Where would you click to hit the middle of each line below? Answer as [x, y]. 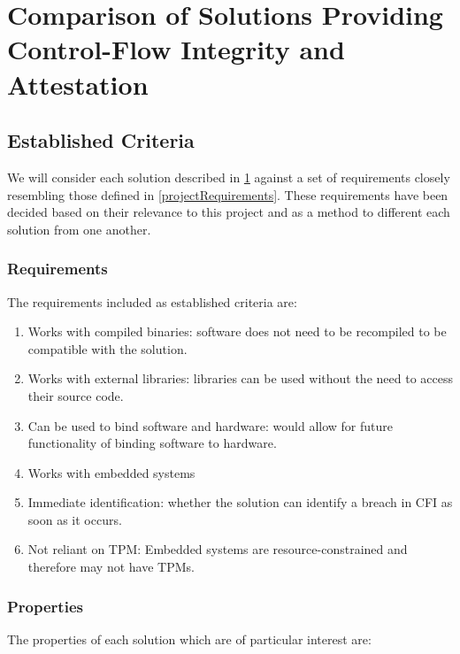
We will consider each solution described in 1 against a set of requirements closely [229, 177]
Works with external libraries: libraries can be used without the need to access [240, 378]
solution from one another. [79, 229]
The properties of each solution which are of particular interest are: [189, 639]
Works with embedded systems [111, 472]
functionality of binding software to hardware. [152, 443]
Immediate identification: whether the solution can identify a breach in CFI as [240, 502]
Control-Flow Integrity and [176, 49]
